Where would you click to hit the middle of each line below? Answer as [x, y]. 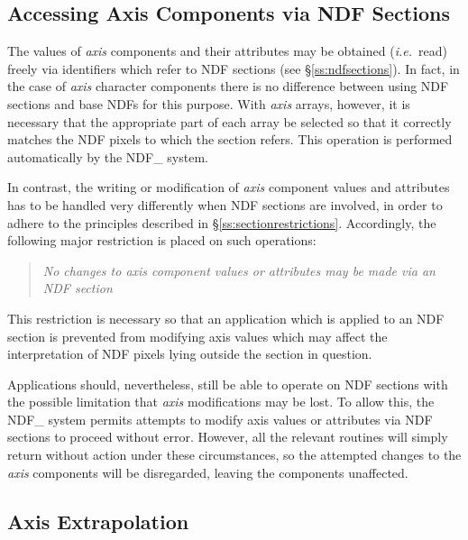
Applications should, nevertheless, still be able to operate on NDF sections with [228, 384]
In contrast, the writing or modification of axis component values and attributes [229, 187]
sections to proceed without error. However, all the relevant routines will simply [228, 437]
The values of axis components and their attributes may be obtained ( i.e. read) [227, 51]
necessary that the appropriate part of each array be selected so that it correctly [229, 121]
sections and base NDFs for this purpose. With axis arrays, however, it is [209, 103]
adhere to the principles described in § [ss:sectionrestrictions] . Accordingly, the [222, 222]
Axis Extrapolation [98, 521]
